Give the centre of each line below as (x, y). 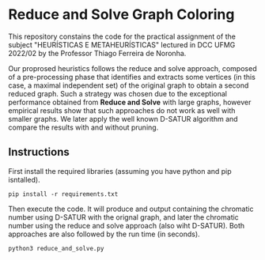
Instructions (39, 152)
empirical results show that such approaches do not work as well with (122, 110)
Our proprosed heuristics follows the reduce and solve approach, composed (132, 68)
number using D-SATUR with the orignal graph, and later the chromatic (123, 217)
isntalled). (25, 179)
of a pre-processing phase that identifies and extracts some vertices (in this (132, 77)
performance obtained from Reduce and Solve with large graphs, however (130, 102)
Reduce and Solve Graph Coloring (121, 15)
